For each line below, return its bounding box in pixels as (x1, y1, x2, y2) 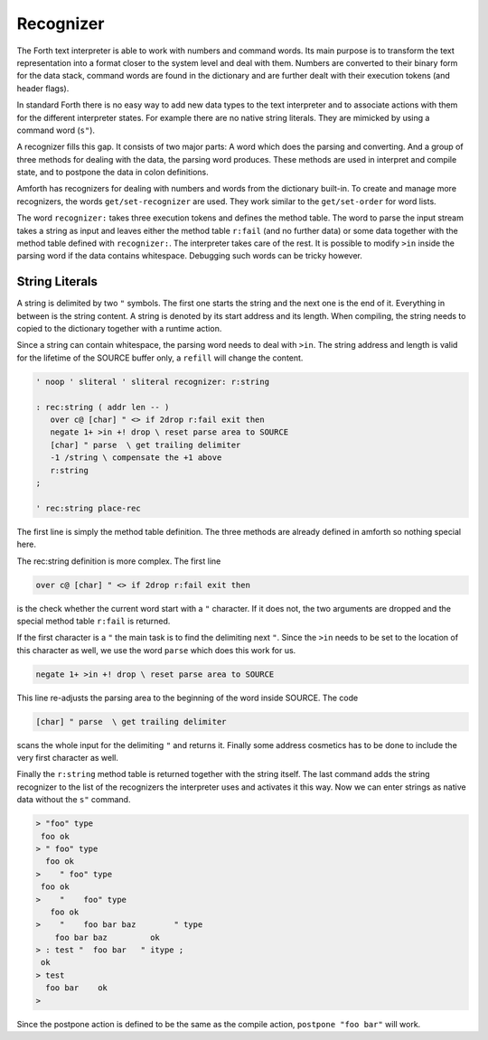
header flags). (16, 82, 70, 94)
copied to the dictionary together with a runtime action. (16, 323, 222, 334)
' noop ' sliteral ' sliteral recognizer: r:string (35, 376, 270, 387)
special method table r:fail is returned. (16, 615, 171, 626)
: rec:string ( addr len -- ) (35, 402, 170, 412)
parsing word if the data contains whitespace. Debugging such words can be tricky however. (16, 250, 363, 261)
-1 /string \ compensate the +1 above (50, 453, 222, 463)
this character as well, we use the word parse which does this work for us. (16, 644, 296, 655)
